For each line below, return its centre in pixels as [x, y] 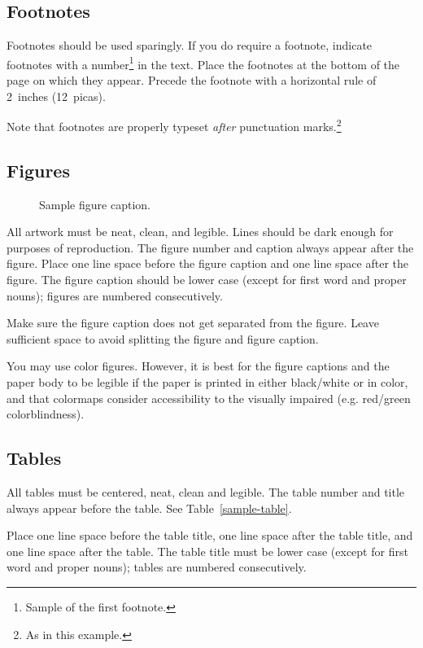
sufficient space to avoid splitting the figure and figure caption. [163, 338]
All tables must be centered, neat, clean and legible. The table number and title [206, 492]
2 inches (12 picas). [56, 96]
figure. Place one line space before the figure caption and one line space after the [207, 263]
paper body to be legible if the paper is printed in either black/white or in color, [207, 382]
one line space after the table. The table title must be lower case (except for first [207, 551]
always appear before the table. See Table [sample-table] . [149, 508]
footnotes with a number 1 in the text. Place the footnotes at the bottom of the [203, 63]
